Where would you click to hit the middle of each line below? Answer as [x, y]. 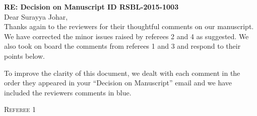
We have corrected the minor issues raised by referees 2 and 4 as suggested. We [126, 36]
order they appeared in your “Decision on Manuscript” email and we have [118, 83]
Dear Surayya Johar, [36, 16]
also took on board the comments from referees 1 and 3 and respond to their [122, 46]
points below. [24, 55]
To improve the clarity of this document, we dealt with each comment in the [122, 73]
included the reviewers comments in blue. [68, 92]
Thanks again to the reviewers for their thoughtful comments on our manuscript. [129, 26]
